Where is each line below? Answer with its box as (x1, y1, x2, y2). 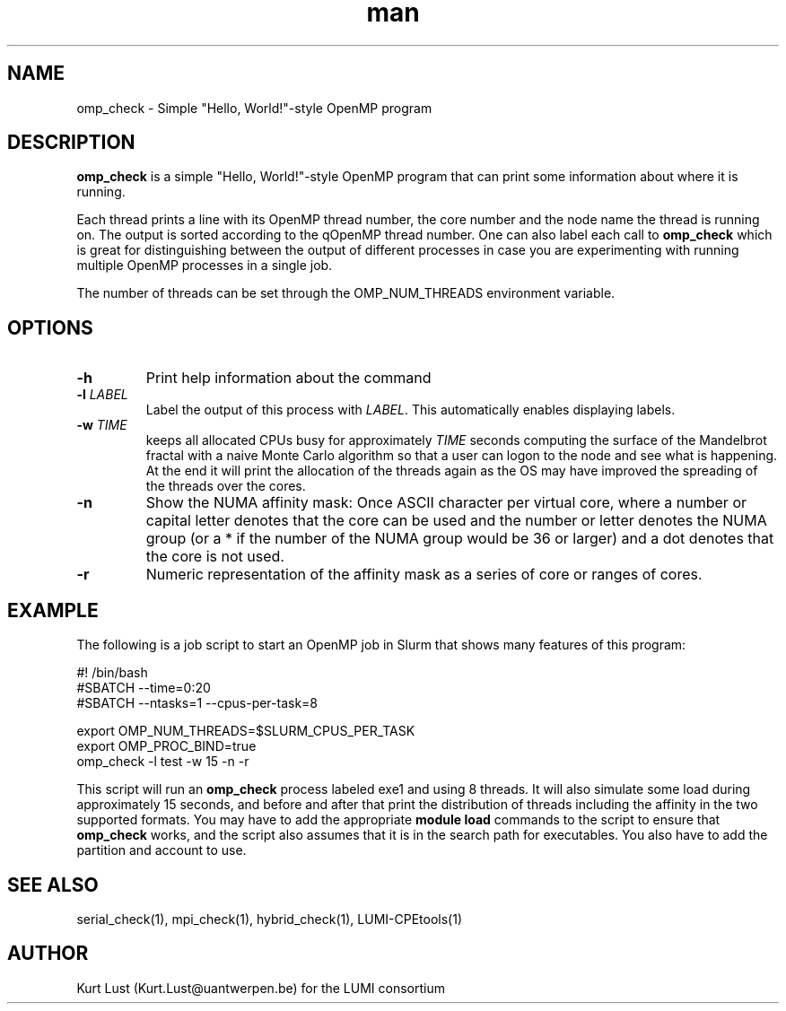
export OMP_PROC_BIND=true (76, 738, 257, 754)
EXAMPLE (7, 598, 99, 622)
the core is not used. (145, 547, 284, 566)
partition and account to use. (76, 842, 247, 858)
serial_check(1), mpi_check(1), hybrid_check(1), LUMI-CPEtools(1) (76, 911, 463, 927)
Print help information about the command (145, 369, 432, 388)
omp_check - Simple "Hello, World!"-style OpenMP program (76, 100, 432, 116)
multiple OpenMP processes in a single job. (76, 257, 333, 274)
